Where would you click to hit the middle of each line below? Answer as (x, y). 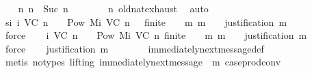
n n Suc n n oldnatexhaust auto (113, 8)
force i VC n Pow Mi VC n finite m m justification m (156, 35)
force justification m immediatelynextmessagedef (134, 48)
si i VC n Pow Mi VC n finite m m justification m (146, 21)
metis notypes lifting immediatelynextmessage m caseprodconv (143, 62)
